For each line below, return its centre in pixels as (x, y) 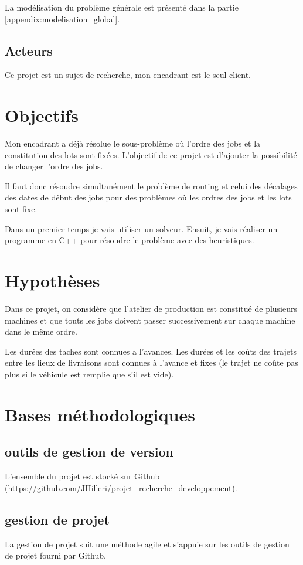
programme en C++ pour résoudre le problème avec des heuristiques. (130, 240)
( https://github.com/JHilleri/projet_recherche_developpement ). (121, 487)
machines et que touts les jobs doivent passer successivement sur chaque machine (150, 320)
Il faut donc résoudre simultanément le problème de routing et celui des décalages (151, 186)
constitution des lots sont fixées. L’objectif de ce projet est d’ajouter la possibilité (151, 154)
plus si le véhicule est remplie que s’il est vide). (89, 374)
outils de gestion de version (89, 452)
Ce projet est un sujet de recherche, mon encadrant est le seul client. (128, 75)
